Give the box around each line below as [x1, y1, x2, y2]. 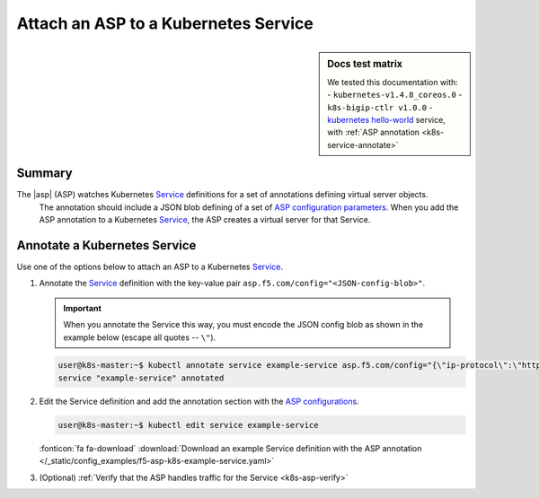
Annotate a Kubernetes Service [16, 238, 197, 253]
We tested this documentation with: [327, 76, 458, 87]
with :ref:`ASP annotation [327, 127, 420, 138]
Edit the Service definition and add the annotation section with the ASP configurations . [39, 396, 359, 406]
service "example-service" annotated [57, 372, 225, 383]
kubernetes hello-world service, [327, 114, 446, 125]
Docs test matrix [327, 57, 403, 70]
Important [63, 302, 102, 313]
